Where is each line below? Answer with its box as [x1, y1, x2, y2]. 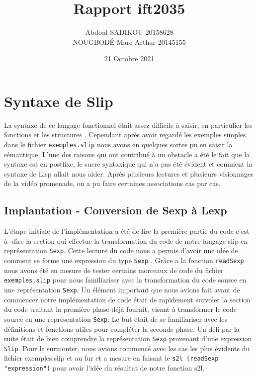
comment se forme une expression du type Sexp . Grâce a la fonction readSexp [4, 255, 244, 266]
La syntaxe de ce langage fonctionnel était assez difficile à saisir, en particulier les [4, 119, 253, 130]
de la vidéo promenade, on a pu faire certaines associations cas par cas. [4, 178, 221, 188]
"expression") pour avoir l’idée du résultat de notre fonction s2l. [4, 363, 205, 373]
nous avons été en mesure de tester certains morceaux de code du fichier [4, 265, 224, 275]
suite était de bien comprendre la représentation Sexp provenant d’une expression [4, 333, 252, 344]
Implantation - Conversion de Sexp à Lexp [4, 202, 227, 218]
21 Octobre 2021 [104, 53, 155, 64]
